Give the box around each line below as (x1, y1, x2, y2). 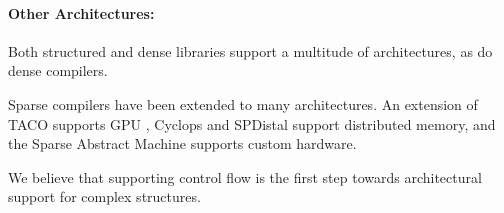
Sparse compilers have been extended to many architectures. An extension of (8, 93, 478, 114)
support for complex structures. (8, 186, 201, 207)
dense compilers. (8, 60, 108, 81)
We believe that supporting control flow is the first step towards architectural (8, 166, 482, 187)
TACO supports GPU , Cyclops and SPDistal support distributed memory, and (8, 113, 496, 134)
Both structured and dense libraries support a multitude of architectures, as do (8, 40, 493, 61)
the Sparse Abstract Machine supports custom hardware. (8, 133, 357, 154)
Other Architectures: (8, 2, 155, 23)
